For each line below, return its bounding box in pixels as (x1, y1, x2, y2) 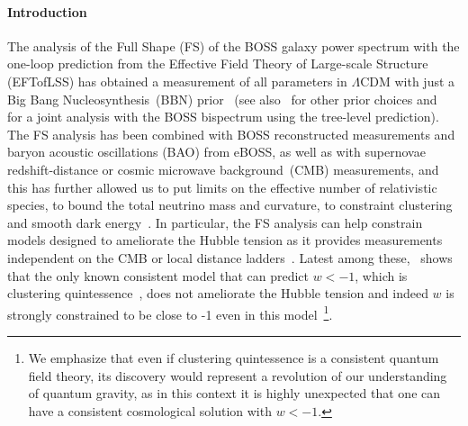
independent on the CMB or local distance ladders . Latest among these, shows (7, 248, 453, 267)
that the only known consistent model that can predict (7, 266, 310, 285)
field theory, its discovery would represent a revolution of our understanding (28, 366, 447, 385)
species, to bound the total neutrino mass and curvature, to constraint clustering (7, 195, 453, 214)
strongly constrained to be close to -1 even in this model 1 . (7, 302, 333, 323)
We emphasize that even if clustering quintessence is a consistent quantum (28, 348, 439, 367)
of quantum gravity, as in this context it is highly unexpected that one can (28, 384, 441, 403)
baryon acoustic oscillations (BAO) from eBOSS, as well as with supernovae (7, 142, 426, 161)
